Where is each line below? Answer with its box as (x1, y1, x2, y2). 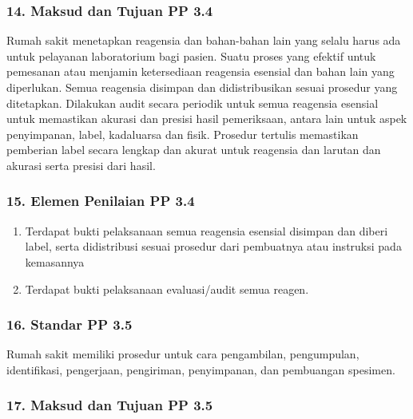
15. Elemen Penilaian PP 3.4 (6, 191, 195, 211)
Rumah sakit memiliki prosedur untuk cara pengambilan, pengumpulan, (6, 346, 359, 362)
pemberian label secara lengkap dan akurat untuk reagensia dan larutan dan (6, 141, 381, 158)
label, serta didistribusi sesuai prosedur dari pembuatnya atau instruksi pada (25, 238, 402, 255)
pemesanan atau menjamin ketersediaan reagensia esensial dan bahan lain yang (6, 63, 395, 80)
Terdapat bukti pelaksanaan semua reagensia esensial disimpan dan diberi (25, 222, 388, 239)
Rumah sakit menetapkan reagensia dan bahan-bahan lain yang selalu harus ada (6, 32, 401, 49)
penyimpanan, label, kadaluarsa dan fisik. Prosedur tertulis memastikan (6, 125, 359, 142)
